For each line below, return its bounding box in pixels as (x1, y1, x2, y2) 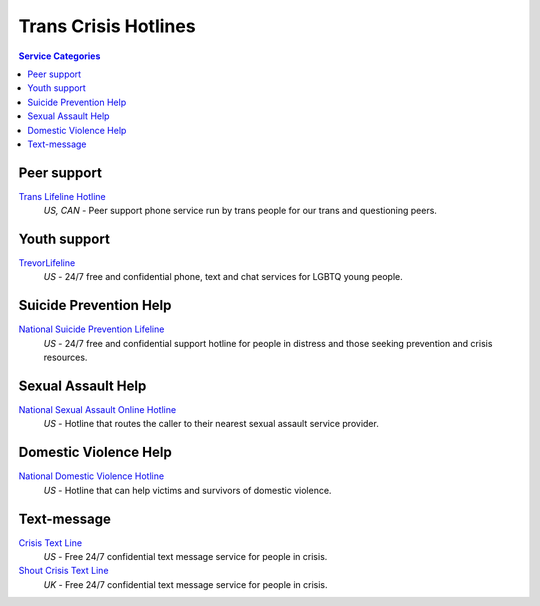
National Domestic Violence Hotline (18, 470, 165, 482)
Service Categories (18, 50, 101, 62)
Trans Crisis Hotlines (18, 15, 196, 37)
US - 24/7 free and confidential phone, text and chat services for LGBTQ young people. (43, 271, 404, 283)
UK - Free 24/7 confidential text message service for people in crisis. (43, 578, 329, 590)
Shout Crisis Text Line (18, 565, 109, 577)
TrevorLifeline (18, 257, 76, 269)
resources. (43, 351, 88, 364)
